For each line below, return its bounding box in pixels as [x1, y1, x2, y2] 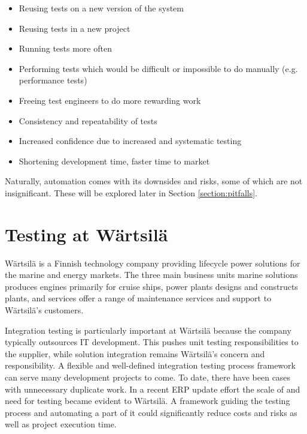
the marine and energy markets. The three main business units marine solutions [5, 268, 298, 281]
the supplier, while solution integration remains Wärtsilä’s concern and [5, 347, 265, 360]
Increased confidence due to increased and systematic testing [19, 134, 242, 147]
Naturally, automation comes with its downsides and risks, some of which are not [5, 175, 303, 187]
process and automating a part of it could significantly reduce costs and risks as [5, 406, 297, 418]
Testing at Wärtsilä [5, 222, 168, 246]
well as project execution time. [5, 418, 117, 430]
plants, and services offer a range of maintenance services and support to [5, 292, 272, 304]
